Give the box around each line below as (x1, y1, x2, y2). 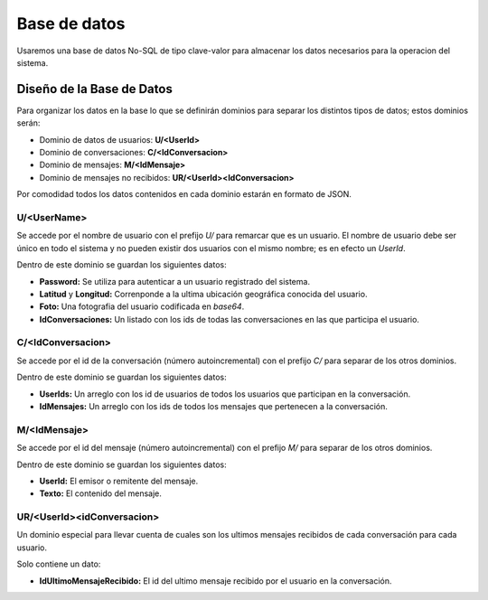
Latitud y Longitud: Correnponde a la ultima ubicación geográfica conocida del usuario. (39, 288, 368, 299)
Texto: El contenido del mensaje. (39, 488, 163, 499)
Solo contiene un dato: (16, 558, 101, 569)
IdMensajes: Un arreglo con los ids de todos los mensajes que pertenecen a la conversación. (39, 400, 389, 411)
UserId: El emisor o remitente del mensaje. (39, 475, 199, 486)
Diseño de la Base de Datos (16, 81, 174, 97)
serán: (16, 117, 41, 128)
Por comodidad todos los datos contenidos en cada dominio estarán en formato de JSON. (16, 189, 352, 200)
